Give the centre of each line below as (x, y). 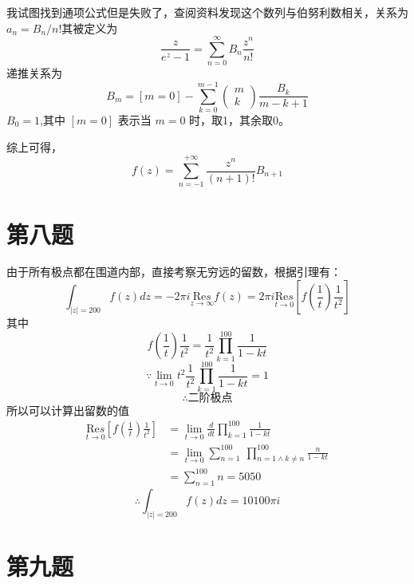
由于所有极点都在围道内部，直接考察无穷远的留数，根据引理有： (174, 272)
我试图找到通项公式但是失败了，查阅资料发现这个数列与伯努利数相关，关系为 (207, 12)
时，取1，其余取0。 (240, 120)
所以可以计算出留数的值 (68, 410)
